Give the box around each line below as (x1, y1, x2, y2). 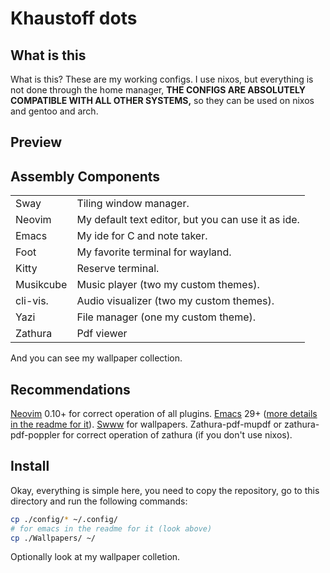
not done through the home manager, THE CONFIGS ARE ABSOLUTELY (10, 84, 306, 96)
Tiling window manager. (76, 197, 190, 211)
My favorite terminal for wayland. (76, 245, 232, 259)
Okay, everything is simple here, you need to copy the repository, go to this (10, 484, 320, 496)
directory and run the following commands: (10, 495, 188, 507)
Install (10, 458, 50, 475)
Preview (10, 134, 63, 151)
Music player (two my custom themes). (76, 278, 260, 292)
